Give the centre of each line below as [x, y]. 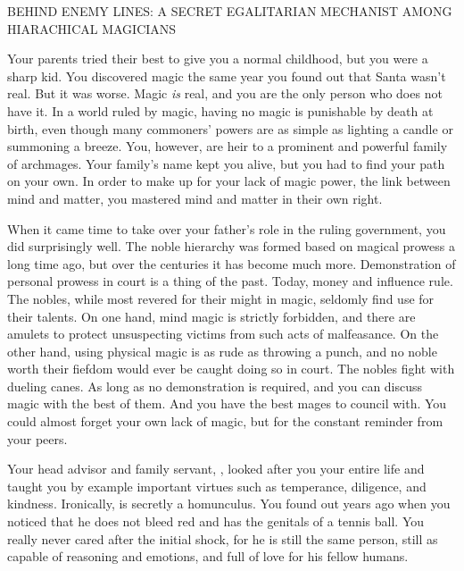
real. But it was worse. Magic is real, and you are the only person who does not [225, 93]
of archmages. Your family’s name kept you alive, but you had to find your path [226, 163]
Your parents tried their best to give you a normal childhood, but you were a [218, 59]
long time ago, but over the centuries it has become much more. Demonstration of [232, 263]
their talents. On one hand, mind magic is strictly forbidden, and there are [211, 316]
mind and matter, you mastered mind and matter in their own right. [195, 198]
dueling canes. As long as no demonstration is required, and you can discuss [215, 386]
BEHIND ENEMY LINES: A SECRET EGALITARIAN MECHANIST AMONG [230, 11]
